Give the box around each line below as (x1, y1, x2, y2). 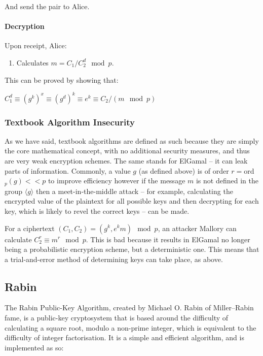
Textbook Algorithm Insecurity (5, 115, 135, 128)
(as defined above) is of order (138, 165, 229, 176)
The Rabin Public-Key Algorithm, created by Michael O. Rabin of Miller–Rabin (5, 302, 254, 313)
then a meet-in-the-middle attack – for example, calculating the (35, 185, 233, 196)
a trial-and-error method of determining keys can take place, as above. (5, 253, 223, 264)
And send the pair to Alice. (5, 1, 90, 11)
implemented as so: (5, 342, 64, 352)
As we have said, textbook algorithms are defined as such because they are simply (5, 135, 259, 146)
